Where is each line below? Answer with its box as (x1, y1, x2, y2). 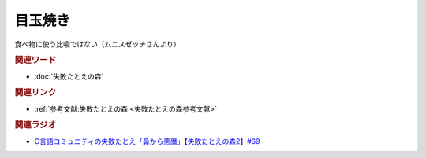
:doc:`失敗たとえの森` (34, 72, 104, 81)
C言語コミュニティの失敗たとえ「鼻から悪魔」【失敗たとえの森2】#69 (34, 136, 260, 145)
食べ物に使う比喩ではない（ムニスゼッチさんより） (14, 39, 181, 49)
